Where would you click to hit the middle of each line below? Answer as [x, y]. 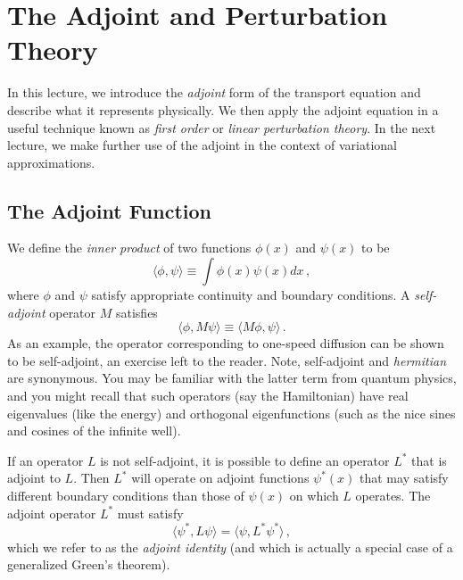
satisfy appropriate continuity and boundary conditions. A [251, 295]
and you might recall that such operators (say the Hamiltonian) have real [208, 396]
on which [314, 496]
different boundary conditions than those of [126, 496]
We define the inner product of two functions [129, 248]
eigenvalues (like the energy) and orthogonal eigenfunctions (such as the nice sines [231, 413]
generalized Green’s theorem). [89, 564]
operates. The [393, 496]
